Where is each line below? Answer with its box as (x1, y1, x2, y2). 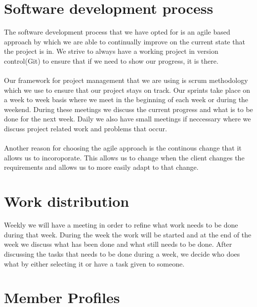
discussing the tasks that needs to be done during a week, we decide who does (4, 248, 240, 259)
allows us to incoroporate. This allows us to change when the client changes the (4, 152, 245, 162)
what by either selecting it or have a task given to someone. (4, 258, 185, 269)
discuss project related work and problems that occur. (4, 123, 167, 134)
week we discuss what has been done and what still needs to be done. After (4, 239, 232, 249)
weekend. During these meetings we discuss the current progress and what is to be (4, 104, 253, 114)
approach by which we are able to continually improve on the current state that (4, 36, 245, 46)
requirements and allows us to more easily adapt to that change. (4, 162, 199, 172)
